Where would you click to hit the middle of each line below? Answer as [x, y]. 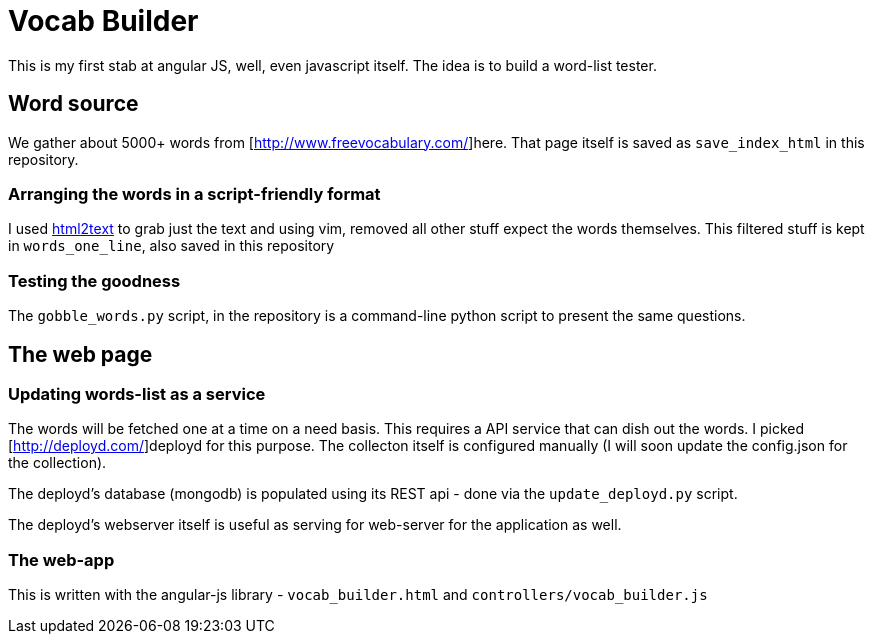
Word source [73, 104]
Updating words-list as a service [137, 393]
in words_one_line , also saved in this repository [171, 246]
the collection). [57, 463]
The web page [80, 354]
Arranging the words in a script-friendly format [194, 193]
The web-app [61, 559]
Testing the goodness [94, 280]
